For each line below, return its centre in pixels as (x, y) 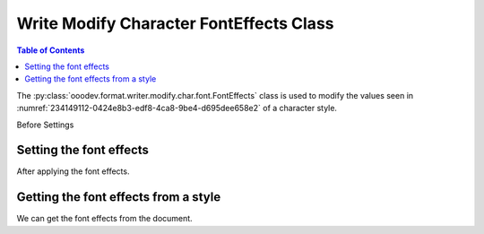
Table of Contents (51, 50)
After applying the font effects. (73, 171)
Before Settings (45, 125)
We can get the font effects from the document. (104, 219)
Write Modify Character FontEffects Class (175, 23)
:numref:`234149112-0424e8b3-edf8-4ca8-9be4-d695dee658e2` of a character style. (177, 108)
